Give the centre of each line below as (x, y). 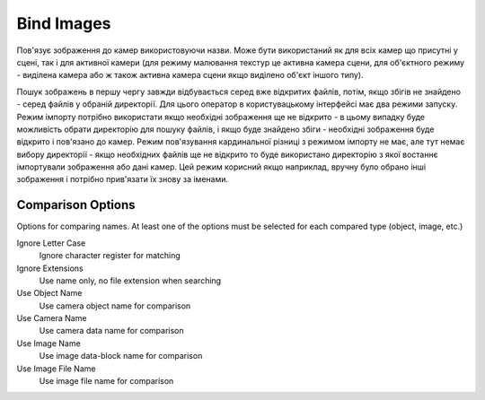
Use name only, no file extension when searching (130, 280)
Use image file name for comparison (106, 381)
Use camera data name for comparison (111, 331)
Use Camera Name (52, 318)
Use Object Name (49, 293)
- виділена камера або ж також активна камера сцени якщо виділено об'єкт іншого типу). (190, 75)
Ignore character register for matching (110, 256)
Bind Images (64, 23)
